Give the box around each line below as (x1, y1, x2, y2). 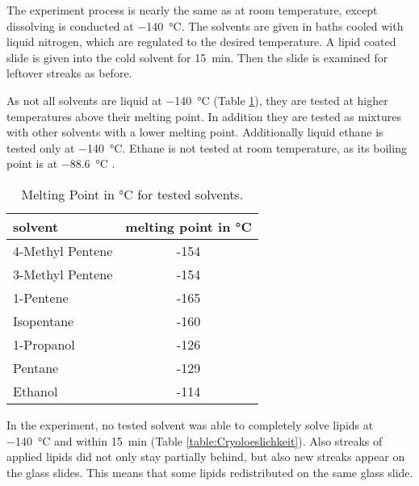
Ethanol (13, 381, 58, 400)
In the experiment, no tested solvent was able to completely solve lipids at (6, 416, 374, 433)
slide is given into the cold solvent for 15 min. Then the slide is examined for (6, 48, 388, 65)
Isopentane (13, 311, 74, 330)
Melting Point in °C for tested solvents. (21, 184, 244, 203)
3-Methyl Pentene (13, 264, 113, 283)
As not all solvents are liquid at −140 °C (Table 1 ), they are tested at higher (6, 91, 388, 108)
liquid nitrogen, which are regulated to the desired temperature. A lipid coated (6, 33, 396, 50)
